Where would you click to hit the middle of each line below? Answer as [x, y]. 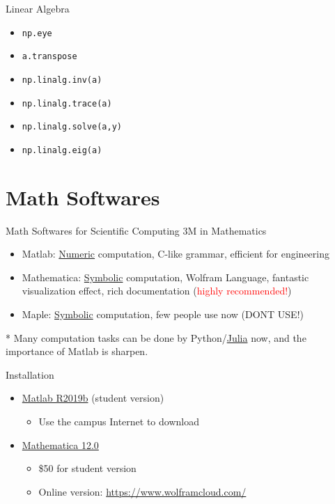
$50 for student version [87, 468]
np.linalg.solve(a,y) [72, 127]
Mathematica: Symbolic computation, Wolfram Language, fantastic [165, 277]
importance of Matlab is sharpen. [77, 351]
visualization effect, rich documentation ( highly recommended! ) [157, 291]
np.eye [37, 33]
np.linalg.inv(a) [62, 80]
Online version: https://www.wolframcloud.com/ [142, 491]
